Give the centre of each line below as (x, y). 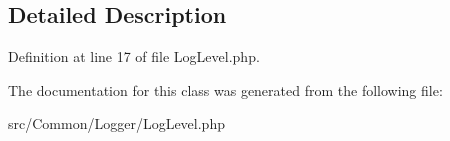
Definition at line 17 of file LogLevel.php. (134, 56)
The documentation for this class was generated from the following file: (225, 89)
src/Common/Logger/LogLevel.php (116, 123)
